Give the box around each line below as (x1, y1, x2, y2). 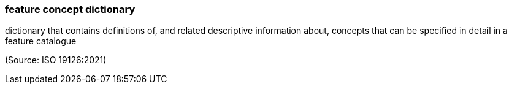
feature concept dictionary (5, 3, 136, 15)
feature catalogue (5, 36, 77, 47)
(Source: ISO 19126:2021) (5, 55, 107, 66)
